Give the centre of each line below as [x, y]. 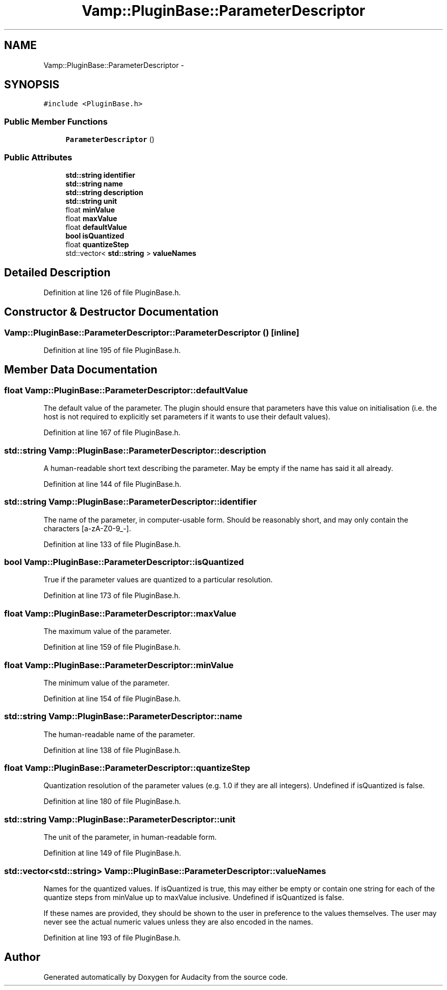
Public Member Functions [56, 121]
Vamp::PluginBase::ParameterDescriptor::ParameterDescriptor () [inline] [152, 332]
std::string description [104, 192]
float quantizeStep [97, 244]
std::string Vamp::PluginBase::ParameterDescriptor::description [135, 450]
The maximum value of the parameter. [107, 631]
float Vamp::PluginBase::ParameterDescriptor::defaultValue [126, 390]
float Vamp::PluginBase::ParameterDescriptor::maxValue [120, 613]
